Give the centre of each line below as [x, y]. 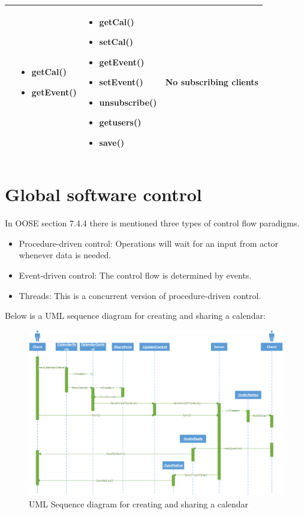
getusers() [120, 122]
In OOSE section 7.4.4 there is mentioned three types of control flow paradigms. [152, 223]
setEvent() [121, 82]
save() [112, 143]
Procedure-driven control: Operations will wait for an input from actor [149, 243]
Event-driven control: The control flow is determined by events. [135, 275]
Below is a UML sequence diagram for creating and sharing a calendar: [135, 316]
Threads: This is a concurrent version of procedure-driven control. [140, 295]
